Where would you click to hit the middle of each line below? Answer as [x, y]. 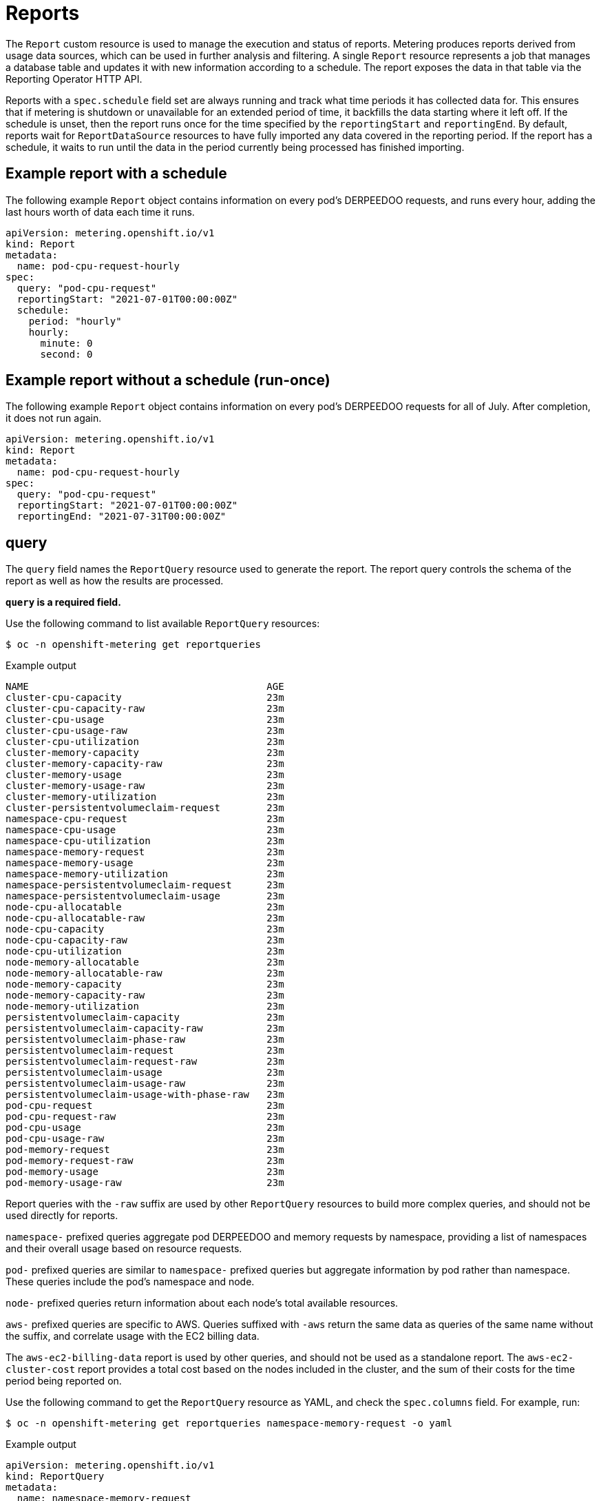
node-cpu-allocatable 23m [145, 907]
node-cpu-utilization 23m [145, 951]
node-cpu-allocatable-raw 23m [145, 918]
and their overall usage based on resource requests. [124, 1249]
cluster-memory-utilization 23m [145, 797]
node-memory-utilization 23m [145, 1007]
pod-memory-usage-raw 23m [145, 1183]
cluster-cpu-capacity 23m [145, 698]
